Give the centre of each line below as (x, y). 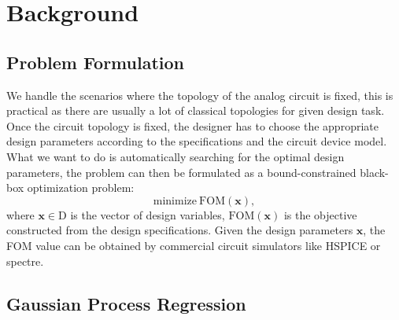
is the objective (320, 214)
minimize (175, 201)
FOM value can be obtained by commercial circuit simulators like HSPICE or (194, 245)
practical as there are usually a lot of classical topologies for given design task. (196, 110)
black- (374, 172)
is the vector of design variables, (148, 214)
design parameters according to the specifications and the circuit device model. (197, 141)
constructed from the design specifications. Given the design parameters (180, 230)
